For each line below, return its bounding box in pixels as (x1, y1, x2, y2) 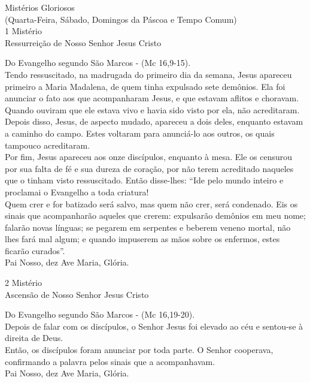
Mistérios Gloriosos (5, 1, 75, 13)
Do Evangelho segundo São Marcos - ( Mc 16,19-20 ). (5, 308, 195, 321)
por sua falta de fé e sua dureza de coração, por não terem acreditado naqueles (5, 162, 294, 174)
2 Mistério (5, 276, 42, 289)
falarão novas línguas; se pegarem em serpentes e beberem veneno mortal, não (5, 221, 291, 233)
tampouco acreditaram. (5, 138, 90, 151)
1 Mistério (5, 25, 42, 37)
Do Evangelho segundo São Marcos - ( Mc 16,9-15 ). (5, 56, 191, 69)
